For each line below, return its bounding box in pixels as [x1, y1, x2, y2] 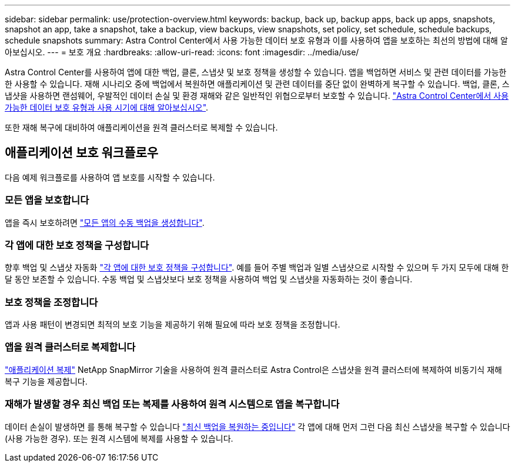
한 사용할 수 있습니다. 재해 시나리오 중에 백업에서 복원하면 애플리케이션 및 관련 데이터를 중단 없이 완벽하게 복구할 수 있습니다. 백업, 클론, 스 [5, 79, 510, 89]
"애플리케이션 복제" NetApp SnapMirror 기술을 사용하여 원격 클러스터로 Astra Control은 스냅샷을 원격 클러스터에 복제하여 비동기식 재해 [5, 364, 502, 375]
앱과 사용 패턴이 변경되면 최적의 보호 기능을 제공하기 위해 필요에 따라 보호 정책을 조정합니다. [5, 319, 340, 330]
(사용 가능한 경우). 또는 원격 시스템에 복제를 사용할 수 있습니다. [5, 433, 233, 443]
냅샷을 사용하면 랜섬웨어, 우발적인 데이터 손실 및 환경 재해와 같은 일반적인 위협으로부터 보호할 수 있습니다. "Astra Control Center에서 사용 [5, 91, 509, 101]
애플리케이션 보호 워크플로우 [5, 145, 159, 161]
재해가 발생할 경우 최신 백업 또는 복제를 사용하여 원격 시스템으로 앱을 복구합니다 [5, 398, 340, 411]
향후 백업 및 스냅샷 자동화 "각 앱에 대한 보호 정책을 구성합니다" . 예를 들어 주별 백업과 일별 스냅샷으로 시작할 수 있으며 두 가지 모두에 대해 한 [5, 262, 509, 273]
